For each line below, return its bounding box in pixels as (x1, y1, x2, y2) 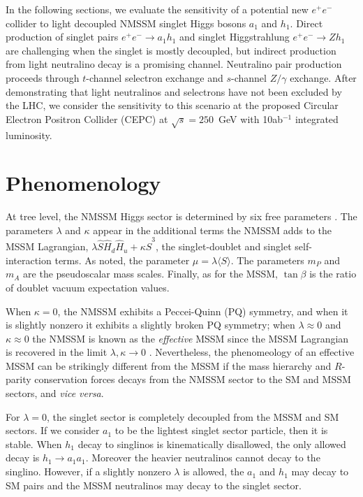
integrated (295, 111, 339, 126)
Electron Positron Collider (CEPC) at (6, 111, 168, 126)
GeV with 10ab (218, 111, 283, 126)
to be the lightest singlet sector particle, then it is (114, 423, 328, 438)
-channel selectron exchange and (86, 70, 223, 85)
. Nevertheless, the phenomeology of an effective (149, 345, 355, 359)
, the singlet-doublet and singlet (155, 239, 292, 254)
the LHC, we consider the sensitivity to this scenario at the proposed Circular (6, 98, 339, 113)
